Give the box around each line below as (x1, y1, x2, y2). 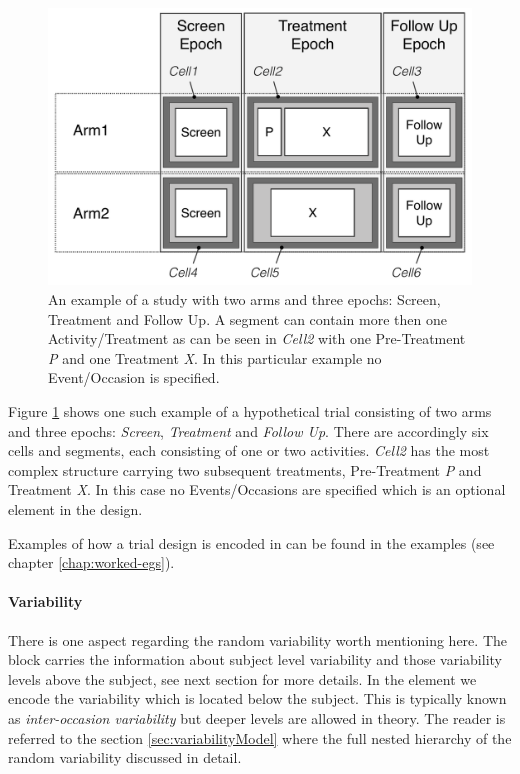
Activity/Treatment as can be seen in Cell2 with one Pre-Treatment (48, 328, 466, 349)
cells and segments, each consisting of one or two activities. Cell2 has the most (8, 440, 490, 461)
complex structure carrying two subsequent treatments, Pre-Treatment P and (8, 459, 482, 480)
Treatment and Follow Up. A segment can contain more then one (48, 308, 447, 329)
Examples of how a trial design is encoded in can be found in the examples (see (8, 532, 495, 553)
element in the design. (8, 498, 143, 519)
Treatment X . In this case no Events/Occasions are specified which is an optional (8, 479, 506, 500)
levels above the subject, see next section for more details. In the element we (8, 668, 477, 689)
